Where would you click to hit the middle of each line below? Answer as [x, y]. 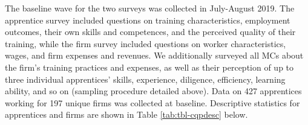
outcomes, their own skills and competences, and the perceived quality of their [150, 32]
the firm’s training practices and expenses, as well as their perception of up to [149, 67]
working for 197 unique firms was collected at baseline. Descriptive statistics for [152, 102]
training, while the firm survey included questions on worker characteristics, [146, 43]
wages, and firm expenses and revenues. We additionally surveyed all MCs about [154, 55]
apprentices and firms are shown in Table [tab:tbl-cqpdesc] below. [126, 114]
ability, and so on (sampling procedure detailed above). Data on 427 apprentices [153, 91]
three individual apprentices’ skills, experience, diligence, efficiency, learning [145, 79]
